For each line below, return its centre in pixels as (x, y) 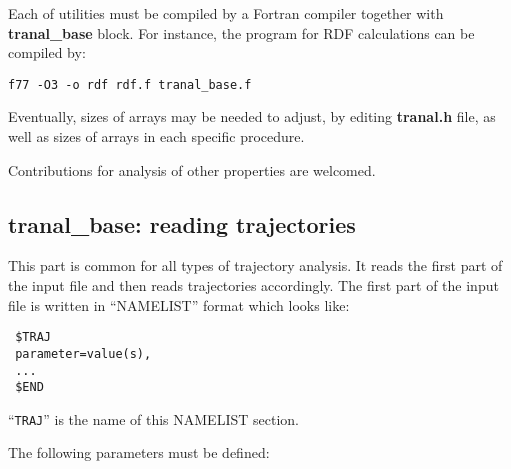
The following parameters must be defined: (139, 452)
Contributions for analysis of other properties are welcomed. (192, 169)
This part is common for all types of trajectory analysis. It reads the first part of (255, 265)
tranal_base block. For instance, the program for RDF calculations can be (241, 32)
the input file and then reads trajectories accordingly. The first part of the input (253, 285)
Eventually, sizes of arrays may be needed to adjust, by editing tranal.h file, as (252, 116)
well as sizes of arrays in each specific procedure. (156, 136)
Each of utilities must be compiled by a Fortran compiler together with (226, 13)
